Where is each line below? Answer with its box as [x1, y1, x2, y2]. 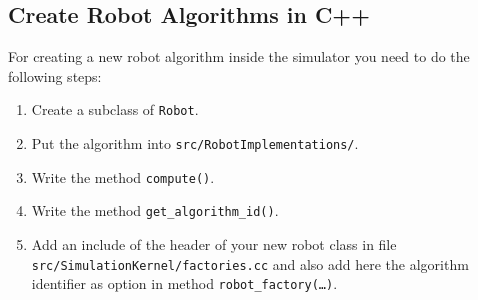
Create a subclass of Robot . [31, 99, 199, 120]
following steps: [8, 65, 102, 86]
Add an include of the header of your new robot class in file [31, 234, 397, 255]
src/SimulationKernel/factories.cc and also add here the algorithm [31, 253, 469, 274]
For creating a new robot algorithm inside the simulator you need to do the [8, 46, 470, 67]
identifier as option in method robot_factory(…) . [31, 273, 338, 294]
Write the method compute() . [31, 166, 215, 187]
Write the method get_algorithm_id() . [31, 200, 279, 221]
